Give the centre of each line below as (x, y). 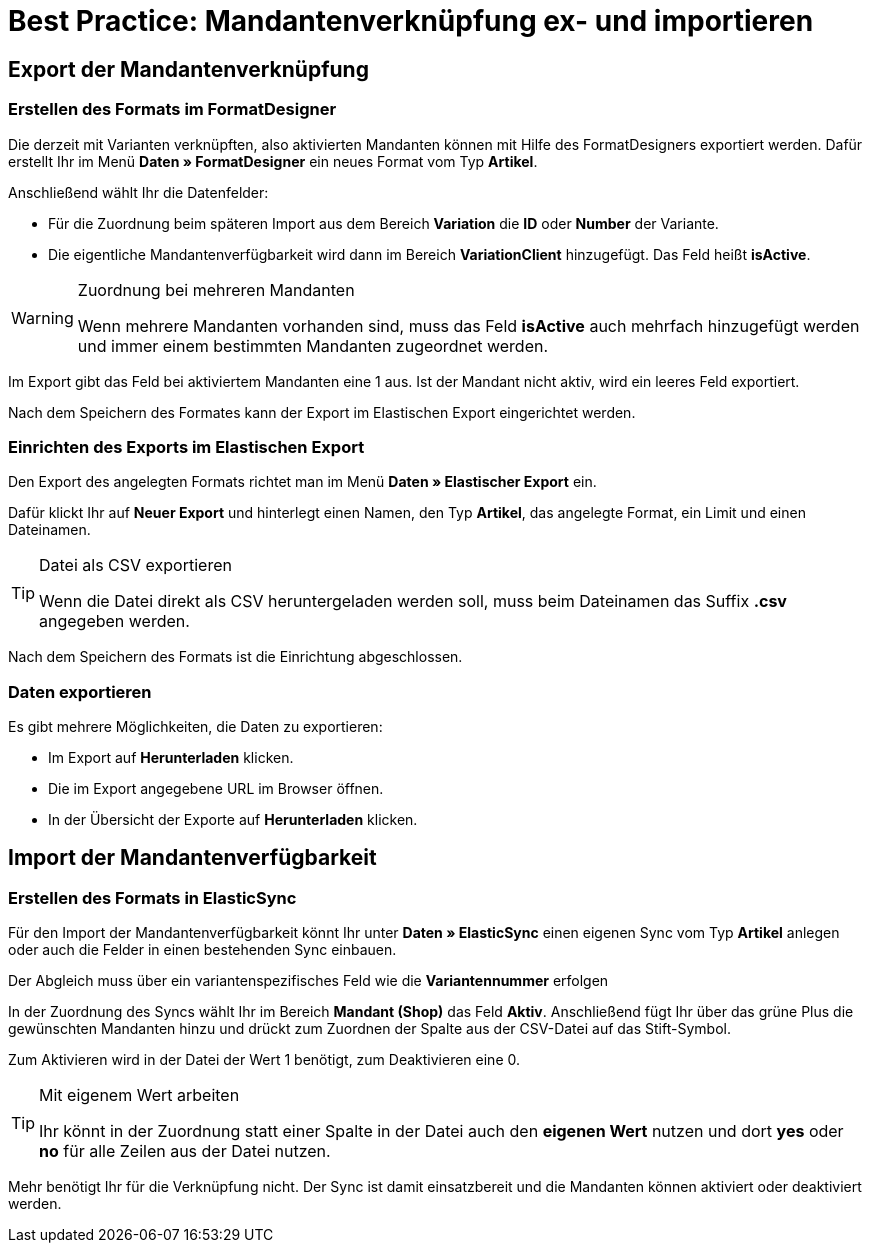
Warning (42, 317)
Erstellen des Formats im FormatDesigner (172, 109)
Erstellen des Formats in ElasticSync (152, 897)
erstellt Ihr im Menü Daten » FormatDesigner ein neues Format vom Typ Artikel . (273, 161)
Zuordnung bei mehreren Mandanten (216, 289)
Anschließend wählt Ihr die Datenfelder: (138, 192)
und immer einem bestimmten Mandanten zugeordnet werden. (313, 345)
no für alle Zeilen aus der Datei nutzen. (185, 1151)
